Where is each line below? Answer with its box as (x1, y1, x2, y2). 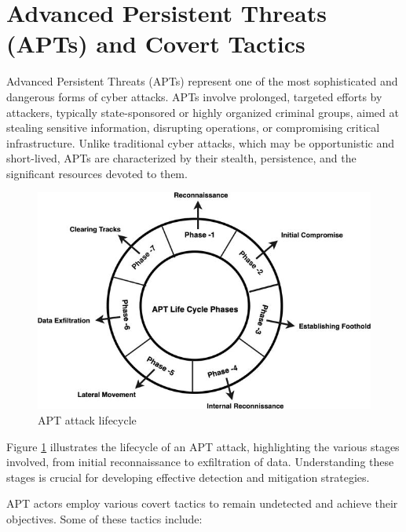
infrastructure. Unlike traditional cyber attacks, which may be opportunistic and (6, 134, 395, 151)
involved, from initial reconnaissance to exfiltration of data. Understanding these (6, 454, 394, 470)
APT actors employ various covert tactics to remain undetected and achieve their (6, 495, 398, 512)
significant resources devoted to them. (6, 165, 188, 181)
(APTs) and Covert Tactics (6, 27, 305, 60)
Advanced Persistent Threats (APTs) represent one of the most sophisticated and (6, 73, 398, 89)
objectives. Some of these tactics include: (6, 510, 203, 527)
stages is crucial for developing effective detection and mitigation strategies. (6, 468, 370, 485)
